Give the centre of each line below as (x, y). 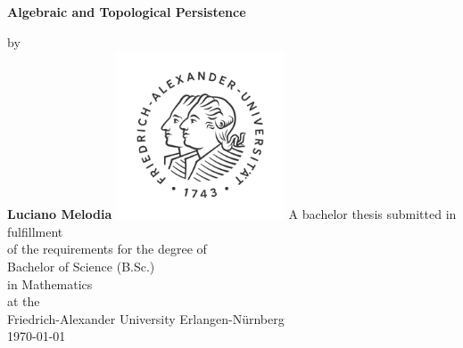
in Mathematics (50, 283)
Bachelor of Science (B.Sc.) (81, 266)
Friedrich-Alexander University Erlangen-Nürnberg (146, 318)
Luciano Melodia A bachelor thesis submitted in (232, 214)
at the (24, 301)
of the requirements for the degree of (107, 249)
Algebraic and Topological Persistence (127, 12)
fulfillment (35, 231)
